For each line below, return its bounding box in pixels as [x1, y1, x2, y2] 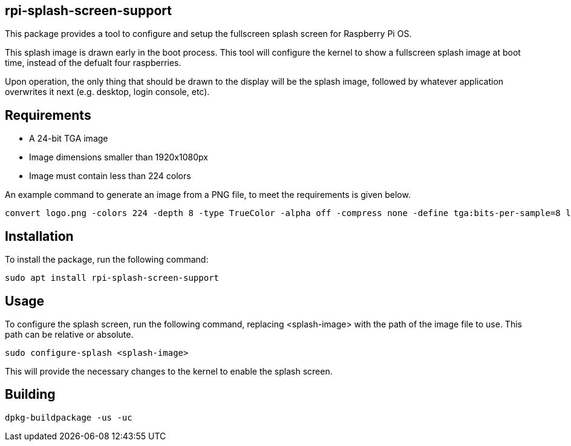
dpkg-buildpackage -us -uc [5, 412, 132, 422]
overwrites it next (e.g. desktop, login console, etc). [5, 87, 210, 97]
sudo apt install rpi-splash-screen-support [5, 273, 220, 283]
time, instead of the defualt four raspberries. [5, 57, 181, 68]
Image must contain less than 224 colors [29, 171, 191, 182]
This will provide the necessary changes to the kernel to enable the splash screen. [5, 366, 333, 376]
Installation [5, 228, 74, 244]
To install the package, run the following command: [5, 254, 209, 265]
